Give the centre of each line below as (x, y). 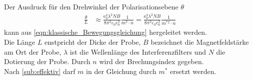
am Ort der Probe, (33, 51)
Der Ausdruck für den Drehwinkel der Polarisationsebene (91, 6)
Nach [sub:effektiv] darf (40, 71)
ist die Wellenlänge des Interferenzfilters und (138, 51)
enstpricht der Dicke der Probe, (93, 41)
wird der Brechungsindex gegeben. (151, 61)
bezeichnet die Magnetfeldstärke (200, 41)
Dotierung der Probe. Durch (47, 61)
